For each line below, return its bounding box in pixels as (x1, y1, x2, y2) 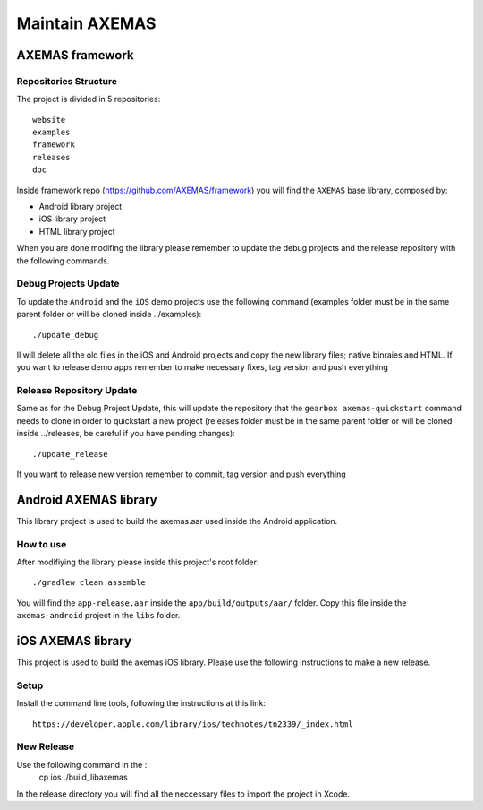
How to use (16, 538, 67, 550)
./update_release (32, 449, 108, 459)
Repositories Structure (16, 74, 118, 87)
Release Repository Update (16, 384, 138, 397)
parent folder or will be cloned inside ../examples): (16, 309, 202, 320)
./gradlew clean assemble (32, 578, 147, 588)
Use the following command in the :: (16, 759, 149, 770)
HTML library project (38, 226, 115, 237)
